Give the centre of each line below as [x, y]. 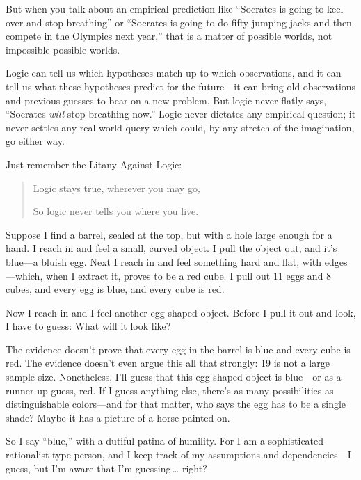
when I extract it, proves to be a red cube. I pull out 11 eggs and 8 [188, 275]
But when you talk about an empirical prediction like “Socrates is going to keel [175, 8]
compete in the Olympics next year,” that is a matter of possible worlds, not [169, 36]
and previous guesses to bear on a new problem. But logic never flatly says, [166, 100]
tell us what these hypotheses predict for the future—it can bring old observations [181, 86]
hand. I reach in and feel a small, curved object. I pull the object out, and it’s [171, 248]
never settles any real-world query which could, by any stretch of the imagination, [180, 127]
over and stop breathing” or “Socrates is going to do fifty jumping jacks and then [179, 22]
